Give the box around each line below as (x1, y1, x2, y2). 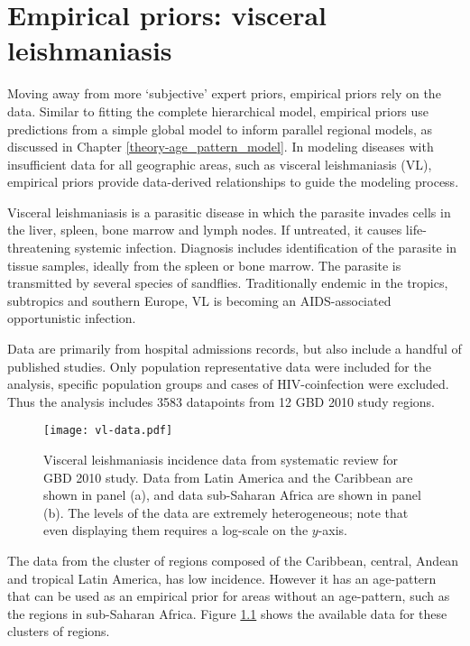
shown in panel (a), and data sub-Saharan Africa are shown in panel (43, 485, 421, 504)
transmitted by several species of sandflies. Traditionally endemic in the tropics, (7, 273, 448, 292)
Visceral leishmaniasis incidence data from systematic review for (43, 450, 398, 469)
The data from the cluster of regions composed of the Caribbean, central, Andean (7, 551, 459, 570)
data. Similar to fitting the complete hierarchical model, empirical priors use (7, 101, 429, 120)
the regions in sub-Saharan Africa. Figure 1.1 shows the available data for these (7, 604, 447, 623)
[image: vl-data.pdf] (43, 424, 173, 438)
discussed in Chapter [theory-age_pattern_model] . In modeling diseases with (7, 137, 434, 156)
